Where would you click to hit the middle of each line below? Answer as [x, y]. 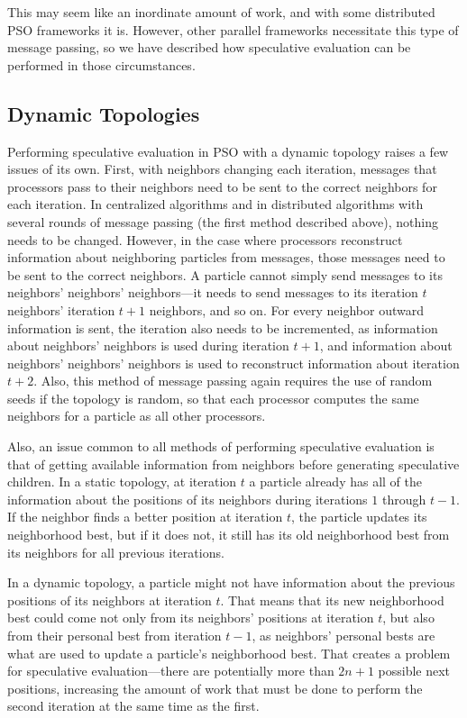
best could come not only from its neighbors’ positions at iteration [191, 618]
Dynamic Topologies [104, 113]
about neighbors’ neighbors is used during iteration [148, 345]
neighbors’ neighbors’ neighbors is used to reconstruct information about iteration [233, 363]
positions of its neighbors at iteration [110, 600]
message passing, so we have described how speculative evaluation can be [209, 47]
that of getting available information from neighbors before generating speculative [233, 464]
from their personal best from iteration [114, 636]
